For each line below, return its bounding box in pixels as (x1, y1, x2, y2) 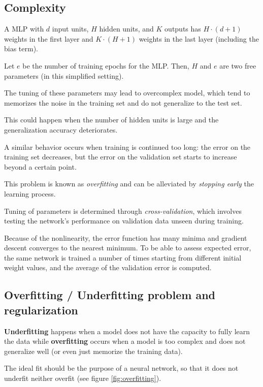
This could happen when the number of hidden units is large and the (4, 114, 219, 125)
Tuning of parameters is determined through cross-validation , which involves (4, 205, 242, 216)
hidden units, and (99, 23, 154, 34)
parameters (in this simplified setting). (4, 70, 124, 81)
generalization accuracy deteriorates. (4, 124, 118, 135)
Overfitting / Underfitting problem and (4, 287, 216, 303)
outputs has (165, 23, 201, 34)
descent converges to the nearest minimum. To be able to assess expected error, (4, 242, 251, 253)
